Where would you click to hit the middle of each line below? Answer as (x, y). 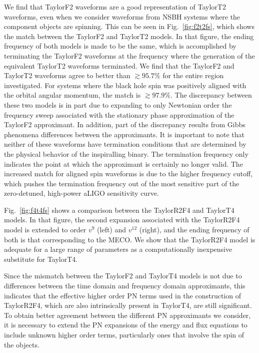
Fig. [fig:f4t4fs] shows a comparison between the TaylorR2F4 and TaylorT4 (119, 210)
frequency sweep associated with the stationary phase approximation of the (119, 114)
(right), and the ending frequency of (194, 230)
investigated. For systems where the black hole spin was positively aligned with (125, 85)
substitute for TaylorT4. (41, 259)
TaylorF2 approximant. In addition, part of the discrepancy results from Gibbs (125, 124)
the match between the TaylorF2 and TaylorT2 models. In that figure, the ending (129, 36)
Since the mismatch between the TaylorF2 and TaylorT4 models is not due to (123, 276)
